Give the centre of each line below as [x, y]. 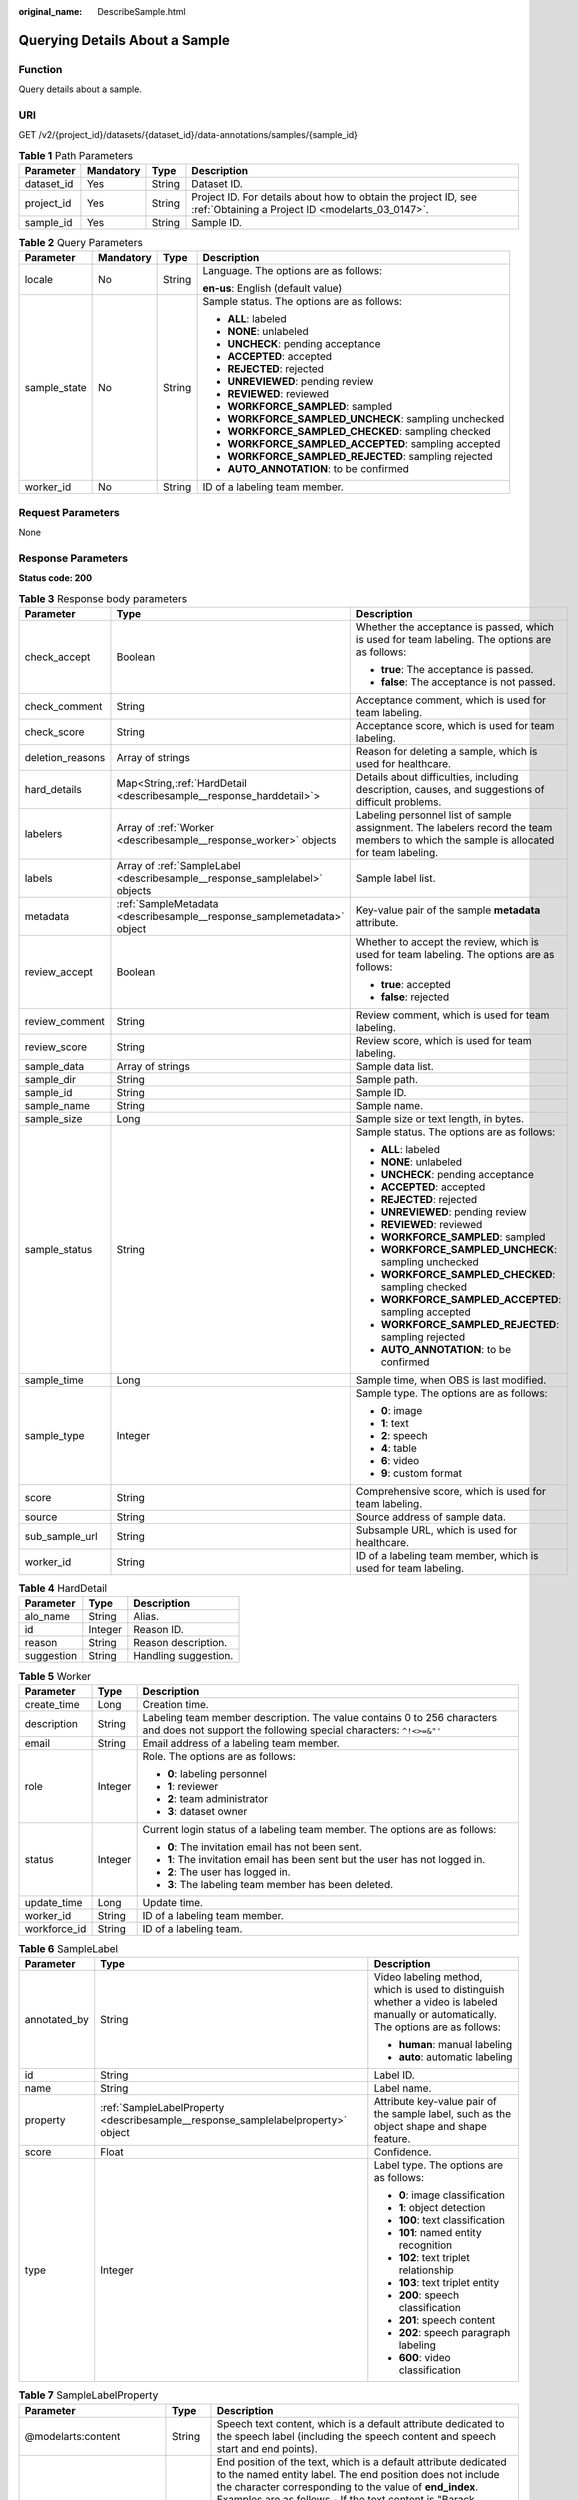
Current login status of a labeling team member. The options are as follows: [319, 1829]
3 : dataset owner [207, 1811]
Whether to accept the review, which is [447, 942]
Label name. [402, 2088]
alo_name [47, 1617]
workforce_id [55, 1928]
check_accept [57, 657]
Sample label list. [395, 878]
